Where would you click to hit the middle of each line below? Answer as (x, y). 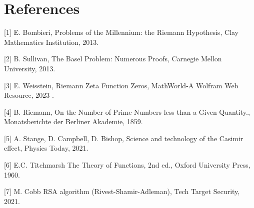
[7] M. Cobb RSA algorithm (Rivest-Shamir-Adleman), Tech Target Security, (122, 191)
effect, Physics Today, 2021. (46, 148)
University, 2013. (30, 68)
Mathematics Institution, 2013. (51, 42)
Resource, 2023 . (29, 95)
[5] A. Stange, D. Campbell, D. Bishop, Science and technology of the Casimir (124, 138)
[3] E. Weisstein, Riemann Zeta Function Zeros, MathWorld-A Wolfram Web (121, 85)
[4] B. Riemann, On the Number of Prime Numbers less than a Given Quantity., (127, 111)
